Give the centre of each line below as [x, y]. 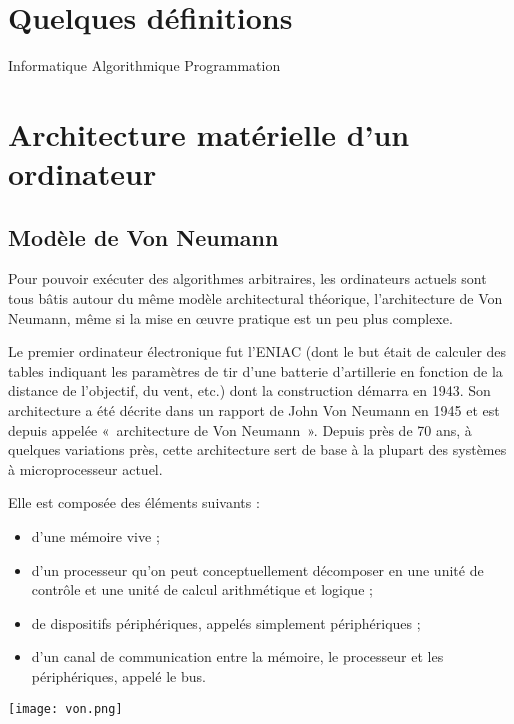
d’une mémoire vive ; [95, 536]
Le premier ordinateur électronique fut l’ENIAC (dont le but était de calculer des [257, 351]
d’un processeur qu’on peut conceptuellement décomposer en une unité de [257, 569]
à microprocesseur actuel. [85, 468]
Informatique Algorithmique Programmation [144, 65]
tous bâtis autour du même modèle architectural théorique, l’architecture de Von [255, 298]
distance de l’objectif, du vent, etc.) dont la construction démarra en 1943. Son [249, 390]
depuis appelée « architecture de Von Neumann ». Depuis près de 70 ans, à [240, 429]
